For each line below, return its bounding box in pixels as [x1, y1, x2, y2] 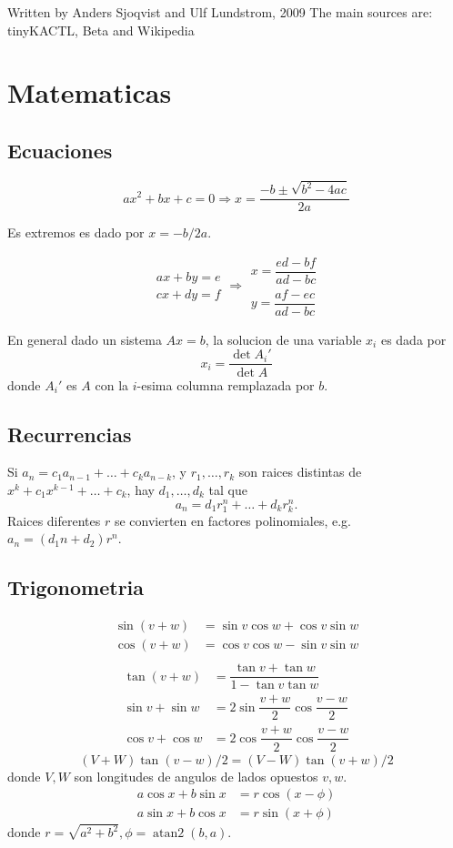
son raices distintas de [238, 462, 362, 481]
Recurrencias [7, 419, 132, 448]
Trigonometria [7, 573, 145, 601]
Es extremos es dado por [7, 223, 145, 242]
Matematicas [7, 74, 172, 111]
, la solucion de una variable [205, 329, 362, 348]
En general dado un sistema [7, 329, 162, 348]
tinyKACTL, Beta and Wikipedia [7, 20, 195, 39]
